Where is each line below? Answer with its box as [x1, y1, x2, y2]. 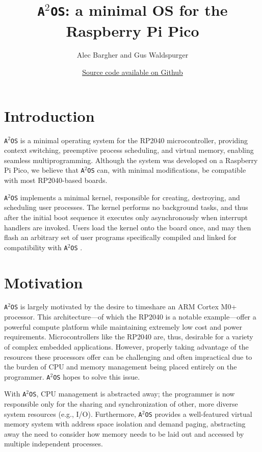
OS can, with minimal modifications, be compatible [87, 165, 246, 175]
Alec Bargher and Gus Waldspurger [76, 49, 189, 60]
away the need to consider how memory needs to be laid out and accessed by [4, 428, 244, 439]
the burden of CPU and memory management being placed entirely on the [4, 361, 237, 372]
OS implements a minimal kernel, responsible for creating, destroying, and [10, 192, 240, 202]
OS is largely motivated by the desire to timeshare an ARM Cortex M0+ [10, 301, 237, 312]
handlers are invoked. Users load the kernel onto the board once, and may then [4, 222, 251, 232]
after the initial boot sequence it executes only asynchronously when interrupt [4, 211, 248, 222]
